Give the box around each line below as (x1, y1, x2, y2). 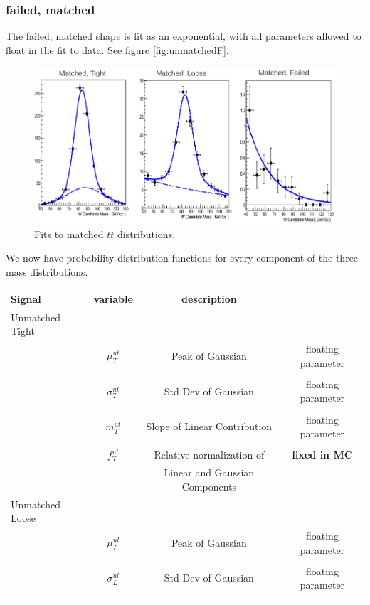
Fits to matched (34, 226, 104, 241)
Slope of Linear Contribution (146, 419, 273, 434)
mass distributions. (6, 264, 88, 279)
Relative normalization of (154, 447, 265, 462)
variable (93, 291, 133, 306)
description (181, 291, 237, 306)
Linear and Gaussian (164, 465, 255, 480)
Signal (11, 291, 41, 306)
